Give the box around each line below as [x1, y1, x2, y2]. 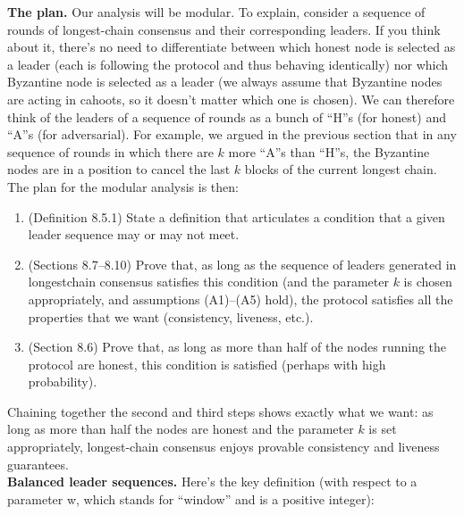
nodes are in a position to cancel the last [7, 160, 231, 179]
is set [368, 419, 397, 438]
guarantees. [7, 454, 69, 473]
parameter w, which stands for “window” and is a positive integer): [7, 489, 375, 508]
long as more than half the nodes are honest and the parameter [7, 419, 354, 438]
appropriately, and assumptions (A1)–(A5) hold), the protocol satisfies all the [28, 289, 453, 308]
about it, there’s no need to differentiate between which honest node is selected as [7, 37, 456, 56]
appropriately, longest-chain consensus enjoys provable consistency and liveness [7, 437, 440, 456]
